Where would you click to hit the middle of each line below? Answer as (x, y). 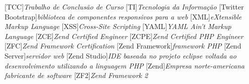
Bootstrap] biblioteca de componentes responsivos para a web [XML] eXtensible (123, 16)
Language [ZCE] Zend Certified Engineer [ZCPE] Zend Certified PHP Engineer (124, 36)
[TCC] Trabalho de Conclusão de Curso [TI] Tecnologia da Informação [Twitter (124, 6)
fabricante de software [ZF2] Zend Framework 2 (76, 75)
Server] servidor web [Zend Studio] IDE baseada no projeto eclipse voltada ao (120, 55)
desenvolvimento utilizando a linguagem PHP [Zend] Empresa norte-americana (124, 65)
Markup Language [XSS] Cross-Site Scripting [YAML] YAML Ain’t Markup (118, 26)
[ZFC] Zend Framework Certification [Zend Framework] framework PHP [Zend (123, 46)
